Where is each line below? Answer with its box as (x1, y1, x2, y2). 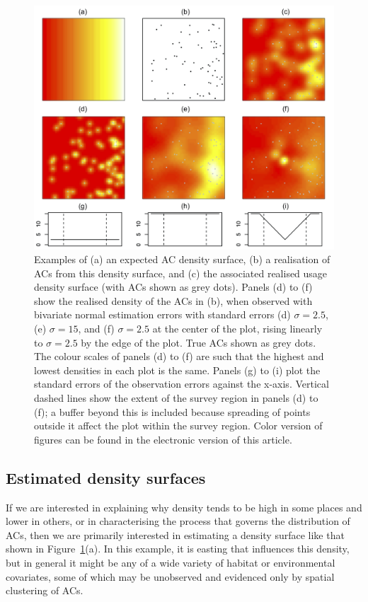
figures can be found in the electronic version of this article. (34, 432, 292, 446)
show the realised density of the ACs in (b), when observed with (34, 293, 313, 308)
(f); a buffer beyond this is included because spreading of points (34, 404, 311, 419)
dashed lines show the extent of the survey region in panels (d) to (34, 390, 318, 405)
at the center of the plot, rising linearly (152, 321, 323, 336)
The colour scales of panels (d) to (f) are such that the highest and (34, 349, 324, 364)
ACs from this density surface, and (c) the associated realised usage (34, 265, 328, 280)
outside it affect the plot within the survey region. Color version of (34, 418, 323, 433)
